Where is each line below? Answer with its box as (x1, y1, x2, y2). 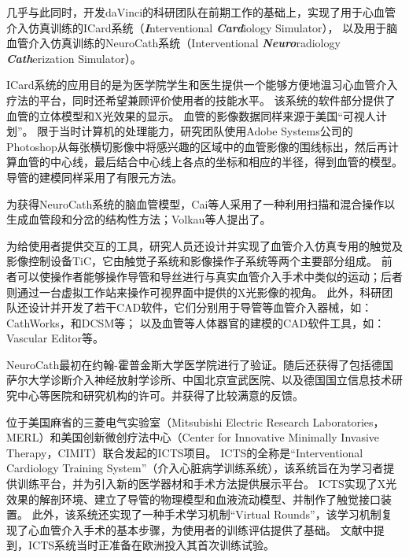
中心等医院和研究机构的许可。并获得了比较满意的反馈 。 (17, 387, 304, 404)
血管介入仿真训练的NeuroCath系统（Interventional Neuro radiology (6, 35, 341, 51)
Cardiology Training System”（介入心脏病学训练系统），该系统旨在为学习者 (6, 460, 384, 476)
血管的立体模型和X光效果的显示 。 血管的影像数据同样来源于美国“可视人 (6, 107, 376, 124)
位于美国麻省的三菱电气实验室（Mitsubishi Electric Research (6, 413, 309, 430)
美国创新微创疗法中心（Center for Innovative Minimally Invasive (61, 429, 380, 445)
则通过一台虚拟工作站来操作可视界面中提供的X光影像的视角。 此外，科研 (6, 283, 382, 300)
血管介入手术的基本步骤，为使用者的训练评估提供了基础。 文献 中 (39, 521, 374, 538)
